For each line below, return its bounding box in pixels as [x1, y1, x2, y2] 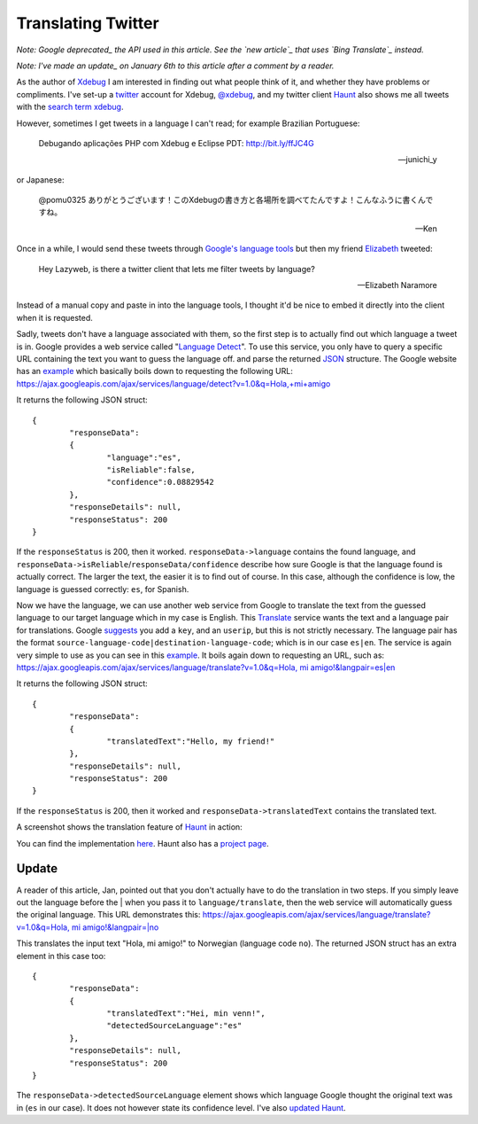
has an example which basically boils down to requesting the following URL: [16, 366, 294, 377]
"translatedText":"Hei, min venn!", [106, 1009, 266, 1019]
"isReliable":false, [106, 465, 197, 475]
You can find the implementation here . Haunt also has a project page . [16, 838, 269, 848]
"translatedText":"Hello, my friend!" [106, 736, 275, 746]
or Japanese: [16, 174, 66, 185]
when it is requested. [16, 312, 93, 323]
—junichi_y [397, 154, 437, 165]
